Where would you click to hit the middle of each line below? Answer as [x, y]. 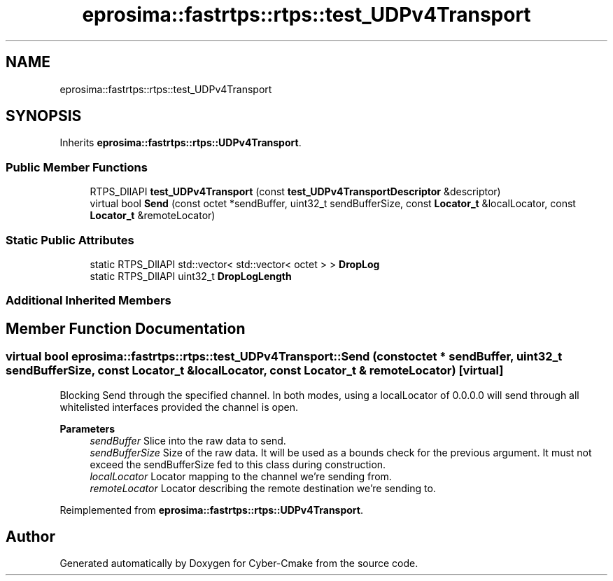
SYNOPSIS [44, 116]
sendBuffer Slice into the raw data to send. [188, 440]
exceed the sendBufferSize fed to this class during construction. [238, 464]
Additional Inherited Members [89, 301]
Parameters [87, 428]
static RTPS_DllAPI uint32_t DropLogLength [191, 276]
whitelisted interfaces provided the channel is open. [179, 407]
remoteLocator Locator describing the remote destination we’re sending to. [263, 488]
